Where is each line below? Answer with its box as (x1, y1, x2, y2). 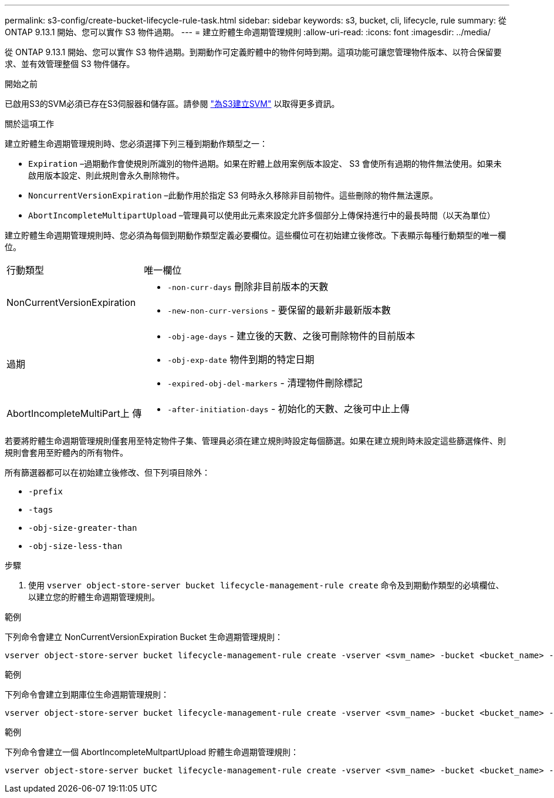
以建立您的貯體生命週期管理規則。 (28, 592, 160, 602)
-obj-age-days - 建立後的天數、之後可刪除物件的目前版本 (167, 330, 415, 342)
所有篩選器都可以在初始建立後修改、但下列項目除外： (5, 467, 210, 477)
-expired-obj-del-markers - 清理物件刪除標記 (167, 377, 363, 389)
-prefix (28, 487, 63, 496)
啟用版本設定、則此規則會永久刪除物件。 (28, 170, 184, 180)
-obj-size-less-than (28, 541, 123, 551)
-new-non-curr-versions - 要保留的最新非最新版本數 (167, 304, 391, 316)
